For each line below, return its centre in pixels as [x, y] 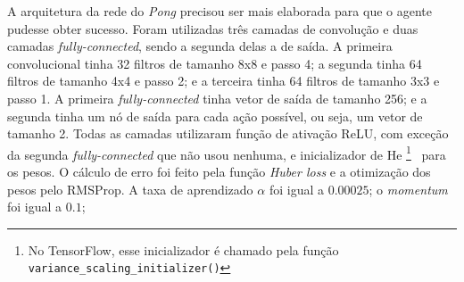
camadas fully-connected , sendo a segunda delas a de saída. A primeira [200, 46]
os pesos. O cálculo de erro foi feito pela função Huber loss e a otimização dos [219, 171]
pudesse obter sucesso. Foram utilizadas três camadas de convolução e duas [213, 28]
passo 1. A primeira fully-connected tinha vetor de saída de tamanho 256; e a [217, 98]
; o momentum [408, 189]
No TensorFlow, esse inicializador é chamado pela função [183, 249]
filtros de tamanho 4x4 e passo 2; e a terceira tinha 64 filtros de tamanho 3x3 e [224, 81]
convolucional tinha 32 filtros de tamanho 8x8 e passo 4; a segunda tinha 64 [215, 63]
